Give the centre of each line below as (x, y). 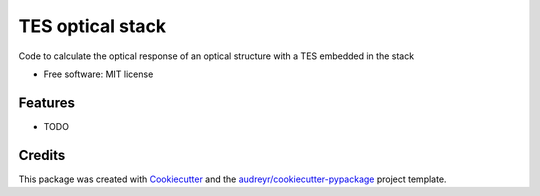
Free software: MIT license (98, 74)
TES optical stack (92, 26)
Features (46, 102)
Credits (42, 155)
